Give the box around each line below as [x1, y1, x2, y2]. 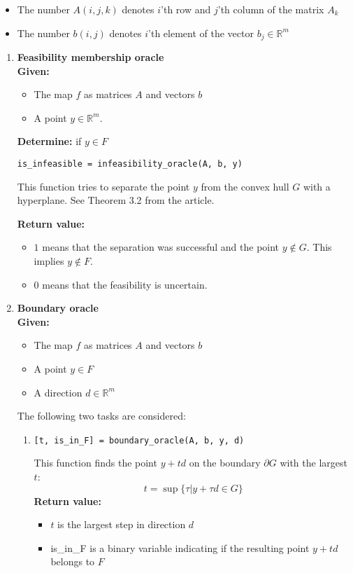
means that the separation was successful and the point [42, 240, 280, 254]
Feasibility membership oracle [17, 50, 164, 64]
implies [34, 254, 64, 268]
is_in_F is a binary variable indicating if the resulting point [50, 540, 310, 555]
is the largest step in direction [57, 517, 186, 532]
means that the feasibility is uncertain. [42, 277, 208, 291]
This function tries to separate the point [17, 179, 190, 193]
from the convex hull [201, 179, 289, 193]
